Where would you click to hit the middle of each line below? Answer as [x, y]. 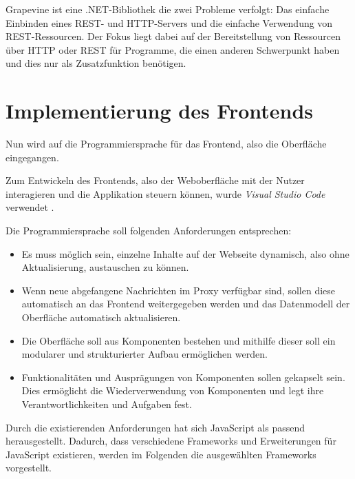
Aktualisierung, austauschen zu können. [105, 267]
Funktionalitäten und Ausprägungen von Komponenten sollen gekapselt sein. [183, 377]
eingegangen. [32, 157]
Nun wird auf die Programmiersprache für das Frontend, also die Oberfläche [166, 144]
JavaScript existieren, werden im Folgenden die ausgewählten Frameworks [161, 454]
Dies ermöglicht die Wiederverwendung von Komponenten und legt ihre [173, 390]
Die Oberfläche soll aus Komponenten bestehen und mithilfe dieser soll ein [179, 340]
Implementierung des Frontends [160, 111]
